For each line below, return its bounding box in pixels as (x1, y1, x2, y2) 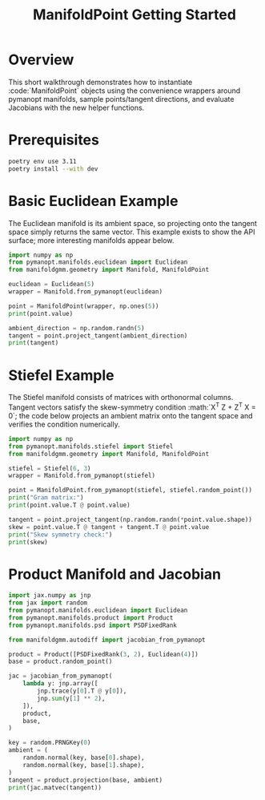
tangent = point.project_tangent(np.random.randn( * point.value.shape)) (8, 515, 252, 523)
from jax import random (8, 599, 88, 607)
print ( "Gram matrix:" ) (8, 494, 84, 502)
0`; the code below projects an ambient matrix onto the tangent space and (8, 410, 254, 420)
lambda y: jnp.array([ (22, 680, 98, 688)
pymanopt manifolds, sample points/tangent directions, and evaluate (8, 94, 235, 103)
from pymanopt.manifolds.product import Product (8, 613, 174, 622)
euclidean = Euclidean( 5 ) (8, 281, 94, 289)
